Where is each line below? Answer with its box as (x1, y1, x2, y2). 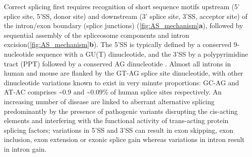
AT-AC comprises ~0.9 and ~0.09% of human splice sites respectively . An (4, 87, 222, 97)
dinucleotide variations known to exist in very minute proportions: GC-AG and (4, 77, 239, 87)
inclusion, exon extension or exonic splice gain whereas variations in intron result (4, 134, 245, 144)
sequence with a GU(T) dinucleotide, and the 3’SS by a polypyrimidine (36, 48, 248, 59)
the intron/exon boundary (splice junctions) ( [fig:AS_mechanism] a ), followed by (4, 20, 243, 31)
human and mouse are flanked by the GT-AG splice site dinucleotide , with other (4, 68, 243, 78)
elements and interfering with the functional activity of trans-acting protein (4, 115, 229, 126)
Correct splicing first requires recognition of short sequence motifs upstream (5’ (4, 1, 240, 11)
